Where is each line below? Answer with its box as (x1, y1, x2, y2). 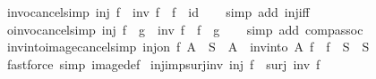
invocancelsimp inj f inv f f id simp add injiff (6, 3, 310, 20)
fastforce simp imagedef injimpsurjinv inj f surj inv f (6, 54, 320, 73)
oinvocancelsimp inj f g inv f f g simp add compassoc (6, 20, 363, 38)
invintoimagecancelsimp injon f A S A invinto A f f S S (6, 37, 370, 56)
